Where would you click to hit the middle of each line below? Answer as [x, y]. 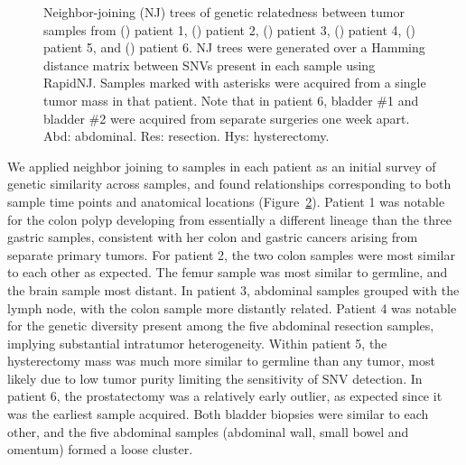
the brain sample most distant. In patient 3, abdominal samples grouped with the [233, 289]
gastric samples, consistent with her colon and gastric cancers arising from [213, 237]
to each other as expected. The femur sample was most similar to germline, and [228, 272]
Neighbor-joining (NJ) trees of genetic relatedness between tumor [224, 12]
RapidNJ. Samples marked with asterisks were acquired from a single [235, 83]
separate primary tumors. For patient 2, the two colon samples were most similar [231, 254]
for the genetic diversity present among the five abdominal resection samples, [221, 325]
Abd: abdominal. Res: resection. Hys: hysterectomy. [186, 136]
